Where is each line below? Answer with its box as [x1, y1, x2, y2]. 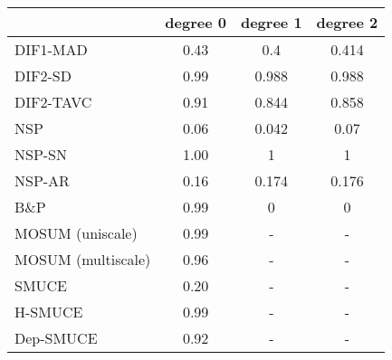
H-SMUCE [14, 301, 83, 322]
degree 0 [165, 12, 226, 33]
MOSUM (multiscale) [14, 249, 151, 270]
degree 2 [316, 12, 378, 33]
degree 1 [240, 12, 302, 33]
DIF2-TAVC [14, 91, 92, 112]
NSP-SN [14, 144, 68, 165]
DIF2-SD [14, 65, 72, 86]
